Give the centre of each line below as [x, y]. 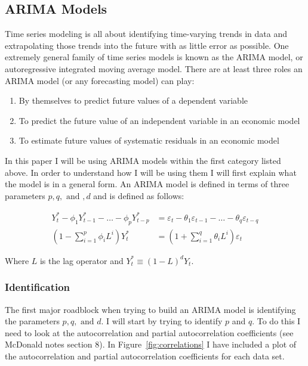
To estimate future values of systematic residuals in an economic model [149, 140]
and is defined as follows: [139, 195]
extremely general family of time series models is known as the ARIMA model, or [154, 57]
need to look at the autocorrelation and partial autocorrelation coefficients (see [149, 332]
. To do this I [276, 321]
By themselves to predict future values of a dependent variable [133, 100]
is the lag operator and [81, 260]
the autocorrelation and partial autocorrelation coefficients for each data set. [145, 356]
